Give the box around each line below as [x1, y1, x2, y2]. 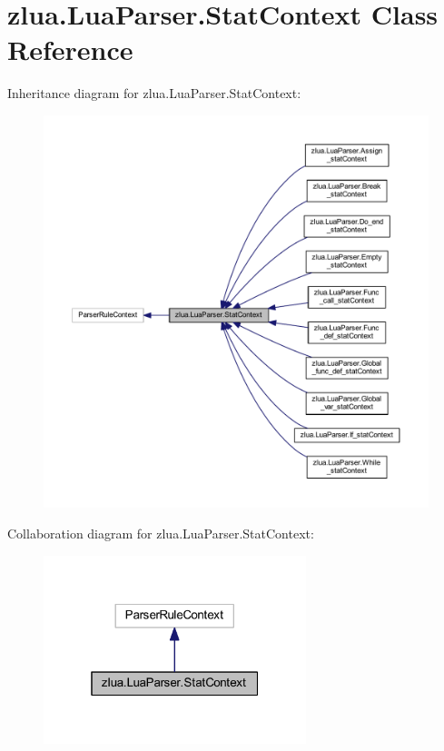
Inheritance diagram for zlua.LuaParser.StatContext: [7, 84, 301, 103]
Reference [7, 31, 133, 68]
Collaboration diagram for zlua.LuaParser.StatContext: [7, 523, 314, 542]
